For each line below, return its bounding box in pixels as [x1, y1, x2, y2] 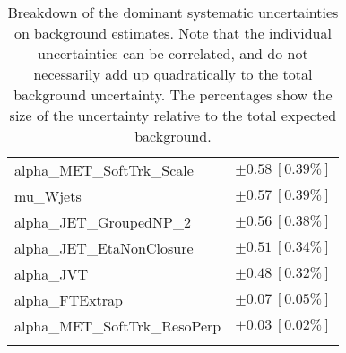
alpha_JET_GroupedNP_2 [14, 211, 191, 232]
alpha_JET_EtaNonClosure [14, 237, 194, 258]
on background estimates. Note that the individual [13, 22, 332, 43]
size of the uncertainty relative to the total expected [9, 105, 337, 125]
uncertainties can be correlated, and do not [38, 43, 308, 64]
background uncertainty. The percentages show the [13, 84, 333, 105]
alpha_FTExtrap [14, 289, 123, 310]
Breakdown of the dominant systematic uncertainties [7, 2, 339, 22]
